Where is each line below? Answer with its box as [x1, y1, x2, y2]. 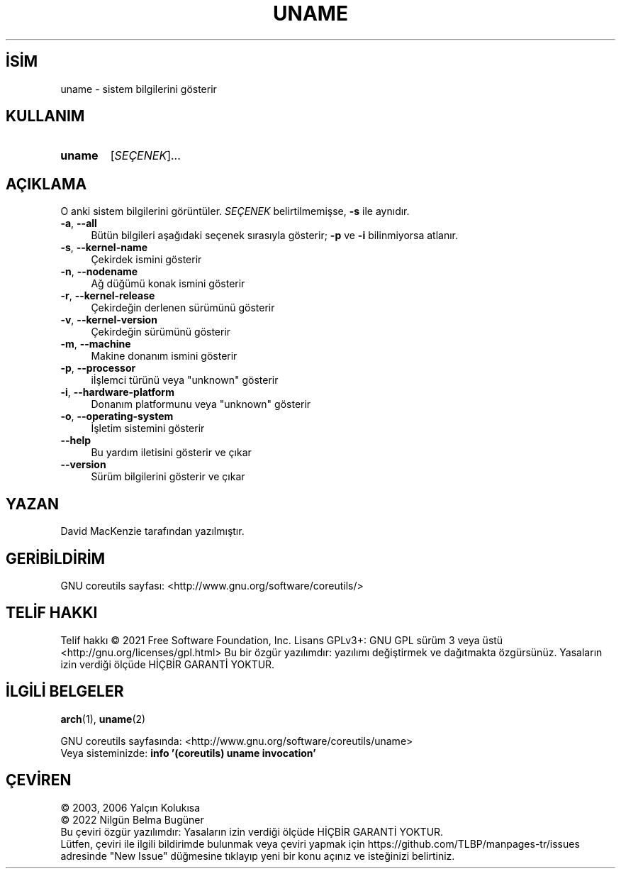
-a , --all [60, 217, 97, 230]
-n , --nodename [60, 265, 138, 278]
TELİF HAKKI [6, 604, 98, 622]
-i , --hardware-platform [60, 386, 174, 399]
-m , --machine [60, 338, 131, 350]
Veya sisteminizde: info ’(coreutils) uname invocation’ [60, 746, 316, 759]
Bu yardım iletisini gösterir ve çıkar [91, 446, 252, 459]
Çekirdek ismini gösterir [91, 253, 202, 266]
